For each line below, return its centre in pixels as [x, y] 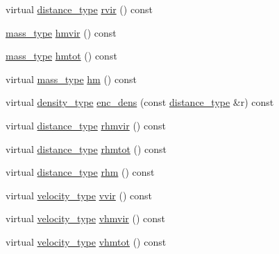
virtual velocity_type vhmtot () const [86, 241]
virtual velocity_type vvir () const [79, 195]
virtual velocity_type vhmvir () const [86, 218]
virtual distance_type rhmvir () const [86, 125]
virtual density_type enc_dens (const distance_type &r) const [140, 102]
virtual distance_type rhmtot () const [86, 148]
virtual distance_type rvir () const [79, 9]
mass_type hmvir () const [61, 32]
